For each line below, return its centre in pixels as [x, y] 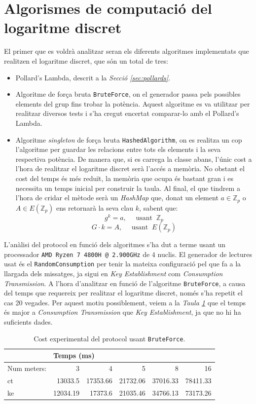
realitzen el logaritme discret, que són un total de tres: [86, 60]
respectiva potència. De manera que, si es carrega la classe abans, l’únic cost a [134, 159]
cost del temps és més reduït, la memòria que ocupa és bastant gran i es [124, 178]
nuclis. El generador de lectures [205, 254]
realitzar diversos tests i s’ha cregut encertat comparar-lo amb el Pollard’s [127, 113]
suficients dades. [28, 322]
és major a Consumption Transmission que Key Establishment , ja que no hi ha [123, 312]
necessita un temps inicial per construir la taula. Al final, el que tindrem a [128, 188]
